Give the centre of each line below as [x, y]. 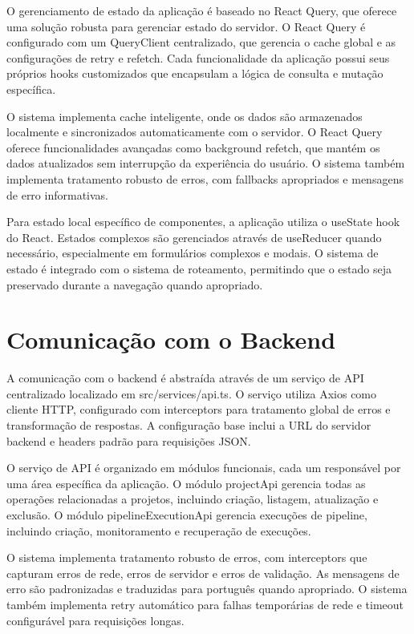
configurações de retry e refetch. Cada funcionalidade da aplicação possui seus [198, 57]
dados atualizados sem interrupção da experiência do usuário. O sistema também [206, 163]
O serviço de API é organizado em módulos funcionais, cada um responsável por [204, 468]
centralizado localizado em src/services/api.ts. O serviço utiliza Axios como [192, 393]
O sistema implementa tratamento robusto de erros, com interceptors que [187, 557]
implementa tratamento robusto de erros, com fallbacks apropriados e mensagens [205, 178]
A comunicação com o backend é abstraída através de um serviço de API [185, 378]
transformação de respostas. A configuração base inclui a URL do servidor [189, 425]
